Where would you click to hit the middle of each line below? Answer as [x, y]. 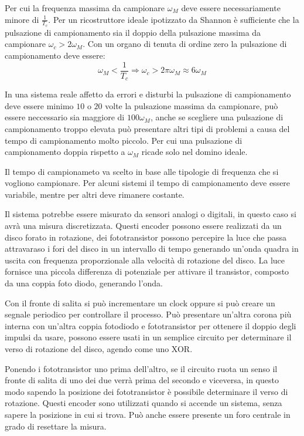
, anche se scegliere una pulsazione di [217, 117]
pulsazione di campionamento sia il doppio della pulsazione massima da [133, 32]
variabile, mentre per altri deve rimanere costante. [95, 194]
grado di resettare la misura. [56, 426]
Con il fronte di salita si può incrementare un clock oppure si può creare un [140, 303]
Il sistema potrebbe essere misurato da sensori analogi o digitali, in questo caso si [151, 214]
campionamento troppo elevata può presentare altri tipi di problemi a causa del [147, 128]
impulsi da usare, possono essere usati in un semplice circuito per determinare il [148, 337]
